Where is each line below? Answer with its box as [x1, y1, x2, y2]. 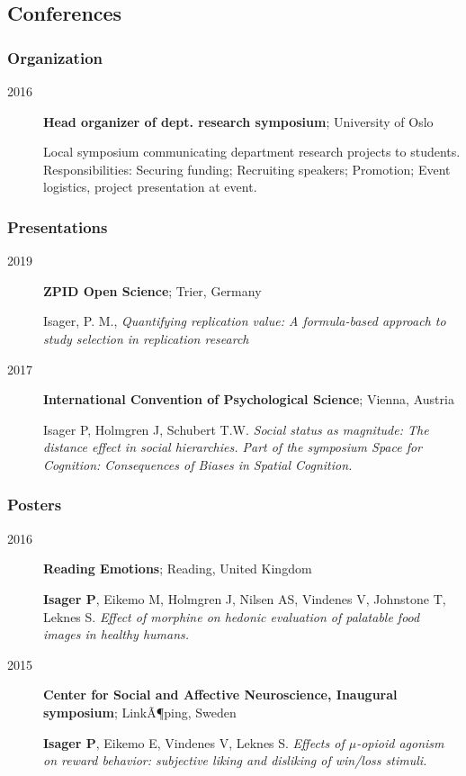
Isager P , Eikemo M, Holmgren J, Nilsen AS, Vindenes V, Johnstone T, [43, 589, 446, 608]
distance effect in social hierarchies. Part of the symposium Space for [43, 438, 423, 456]
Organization [7, 46, 103, 68]
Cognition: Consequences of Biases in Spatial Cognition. [43, 455, 353, 474]
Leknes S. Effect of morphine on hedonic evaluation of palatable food [43, 607, 420, 626]
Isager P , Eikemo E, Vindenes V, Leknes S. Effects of [43, 733, 345, 752]
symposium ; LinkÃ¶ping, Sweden [43, 702, 237, 721]
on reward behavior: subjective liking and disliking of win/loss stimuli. [43, 751, 427, 770]
